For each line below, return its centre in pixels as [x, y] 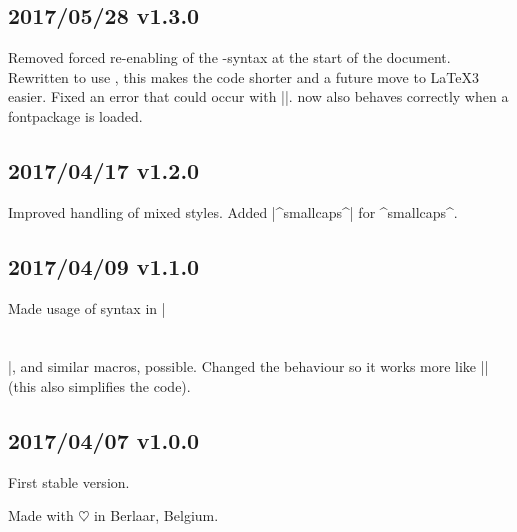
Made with [41, 515]
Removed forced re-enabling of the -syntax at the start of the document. [229, 57]
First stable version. [69, 481]
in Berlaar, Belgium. [156, 515]
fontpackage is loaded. [75, 115]
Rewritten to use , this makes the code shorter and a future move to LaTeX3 [243, 76]
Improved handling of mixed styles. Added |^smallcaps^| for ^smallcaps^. [233, 211]
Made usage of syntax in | [87, 307]
